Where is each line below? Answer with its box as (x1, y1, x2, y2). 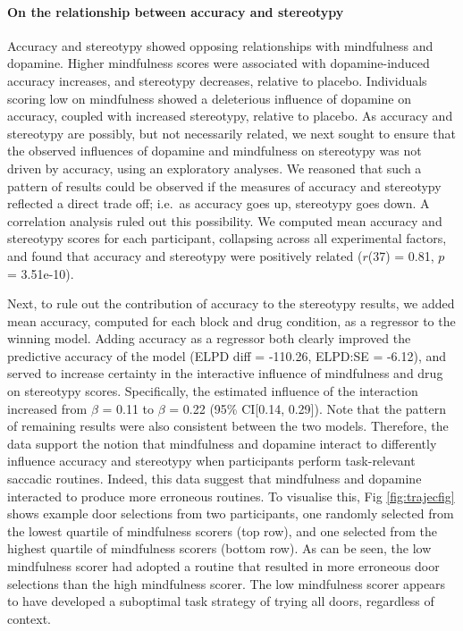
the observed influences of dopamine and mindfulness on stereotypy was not (7, 141, 422, 160)
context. (7, 609, 51, 627)
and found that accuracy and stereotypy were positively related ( (7, 246, 363, 265)
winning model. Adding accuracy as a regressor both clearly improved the (7, 329, 411, 348)
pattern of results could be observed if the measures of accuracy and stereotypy (7, 176, 442, 195)
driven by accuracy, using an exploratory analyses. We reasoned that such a (7, 158, 422, 177)
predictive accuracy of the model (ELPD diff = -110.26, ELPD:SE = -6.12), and (7, 346, 447, 365)
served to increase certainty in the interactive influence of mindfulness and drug (7, 364, 443, 383)
